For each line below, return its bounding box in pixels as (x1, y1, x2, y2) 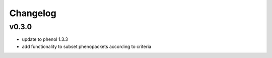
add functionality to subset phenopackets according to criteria (22, 43, 152, 49)
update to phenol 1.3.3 (22, 36, 68, 42)
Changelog (9, 8, 56, 19)
